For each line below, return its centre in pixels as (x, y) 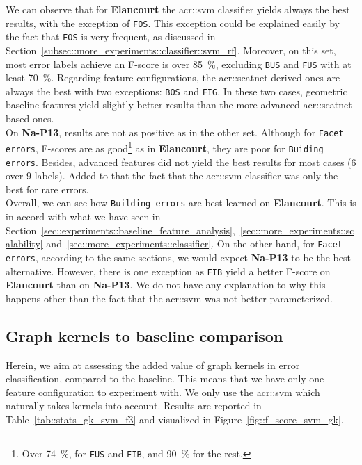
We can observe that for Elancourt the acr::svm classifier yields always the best (178, 9)
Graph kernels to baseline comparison (144, 335)
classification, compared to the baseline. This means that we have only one (165, 378)
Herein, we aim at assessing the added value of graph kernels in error (153, 365)
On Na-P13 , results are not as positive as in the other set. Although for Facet (175, 132)
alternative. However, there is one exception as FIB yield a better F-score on (168, 271)
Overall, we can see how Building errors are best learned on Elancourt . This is (181, 203)
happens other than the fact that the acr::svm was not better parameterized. (169, 298)
